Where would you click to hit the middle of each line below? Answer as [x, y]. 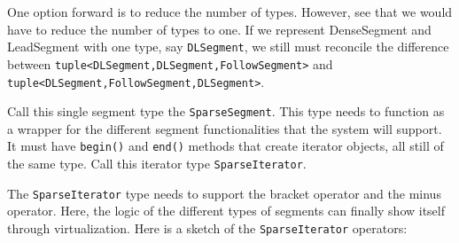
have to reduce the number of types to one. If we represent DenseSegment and [219, 29]
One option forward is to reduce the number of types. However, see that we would [230, 12]
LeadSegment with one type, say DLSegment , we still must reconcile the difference [228, 47]
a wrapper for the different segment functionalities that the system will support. [225, 128]
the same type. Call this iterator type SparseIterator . [157, 164]
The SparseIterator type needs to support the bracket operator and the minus [224, 193]
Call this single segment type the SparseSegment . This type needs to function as [226, 111]
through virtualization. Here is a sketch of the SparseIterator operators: [207, 227]
